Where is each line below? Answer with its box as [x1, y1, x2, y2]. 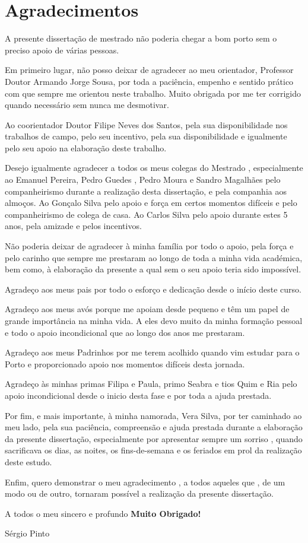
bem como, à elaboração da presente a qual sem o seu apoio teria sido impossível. [5, 263, 301, 275]
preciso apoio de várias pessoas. [5, 43, 119, 56]
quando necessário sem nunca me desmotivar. [5, 99, 169, 111]
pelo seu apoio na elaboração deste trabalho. [5, 141, 167, 154]
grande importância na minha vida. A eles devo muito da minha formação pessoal [5, 315, 303, 326]
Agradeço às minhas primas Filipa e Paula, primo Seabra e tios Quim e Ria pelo [5, 377, 297, 390]
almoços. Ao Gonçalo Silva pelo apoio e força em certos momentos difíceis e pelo [5, 196, 297, 209]
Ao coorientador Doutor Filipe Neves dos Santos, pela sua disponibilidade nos [5, 118, 288, 131]
